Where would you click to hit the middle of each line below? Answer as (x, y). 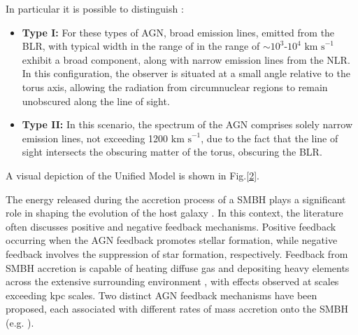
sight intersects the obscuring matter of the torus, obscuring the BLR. (172, 152)
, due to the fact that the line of (270, 138)
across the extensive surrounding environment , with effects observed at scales (172, 281)
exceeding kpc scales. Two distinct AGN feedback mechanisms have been (162, 295)
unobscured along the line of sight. (96, 101)
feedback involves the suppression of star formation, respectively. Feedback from (177, 253)
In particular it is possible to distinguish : (95, 8)
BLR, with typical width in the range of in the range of (141, 46)
